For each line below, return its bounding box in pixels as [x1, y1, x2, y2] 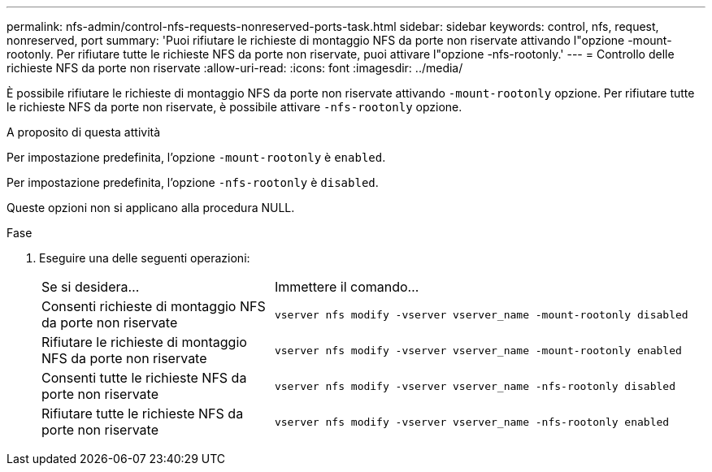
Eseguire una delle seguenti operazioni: [39, 251, 250, 265]
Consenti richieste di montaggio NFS [41, 298, 266, 314]
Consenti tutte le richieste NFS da [41, 370, 247, 386]
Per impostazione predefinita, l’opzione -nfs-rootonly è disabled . [7, 175, 379, 189]
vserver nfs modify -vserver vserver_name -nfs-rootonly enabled [274, 415, 670, 428]
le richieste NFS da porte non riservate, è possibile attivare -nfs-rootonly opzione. [7, 100, 462, 114]
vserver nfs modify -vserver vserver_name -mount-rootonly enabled [274, 344, 682, 357]
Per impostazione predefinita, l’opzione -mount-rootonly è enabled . [7, 150, 386, 164]
